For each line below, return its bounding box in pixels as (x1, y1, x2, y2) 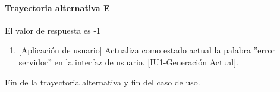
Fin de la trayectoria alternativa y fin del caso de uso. (5, 75, 200, 88)
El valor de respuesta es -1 (5, 24, 101, 36)
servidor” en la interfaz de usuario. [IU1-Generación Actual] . (18, 55, 238, 68)
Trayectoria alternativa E (5, 1, 110, 14)
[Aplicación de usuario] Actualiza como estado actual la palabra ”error (18, 44, 276, 56)
